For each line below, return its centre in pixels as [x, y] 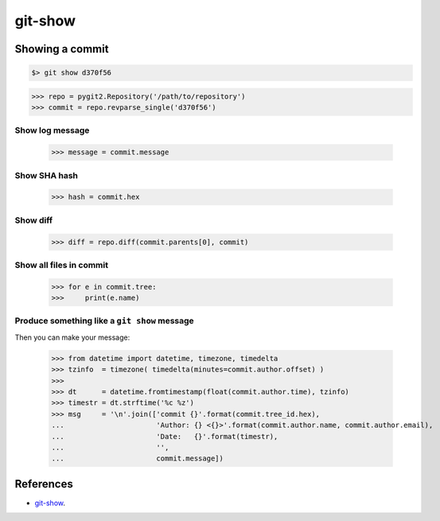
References [44, 484]
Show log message [52, 130]
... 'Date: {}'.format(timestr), [165, 436]
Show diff [34, 220]
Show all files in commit [62, 265]
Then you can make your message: [72, 337]
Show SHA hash [47, 175]
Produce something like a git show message [104, 321]
